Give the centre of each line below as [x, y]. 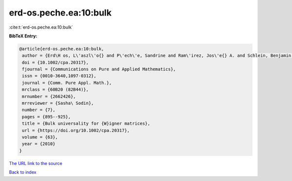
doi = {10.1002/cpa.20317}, [55, 62]
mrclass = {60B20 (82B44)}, [55, 90]
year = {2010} [39, 144]
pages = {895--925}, [46, 117]
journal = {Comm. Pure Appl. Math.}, [67, 83]
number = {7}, [39, 110]
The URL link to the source [36, 163]
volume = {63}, [40, 137]
